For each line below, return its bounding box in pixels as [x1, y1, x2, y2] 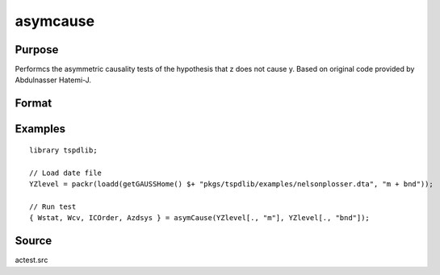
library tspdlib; [29, 145, 98, 155]
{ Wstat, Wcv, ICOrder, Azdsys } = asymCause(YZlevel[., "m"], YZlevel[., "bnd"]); [29, 214, 371, 223]
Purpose [15, 43, 59, 56]
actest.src [15, 255, 48, 265]
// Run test [29, 202, 77, 211]
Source [15, 234, 52, 248]
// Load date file [29, 168, 103, 177]
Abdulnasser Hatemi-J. [15, 75, 92, 85]
